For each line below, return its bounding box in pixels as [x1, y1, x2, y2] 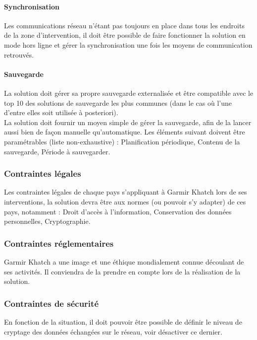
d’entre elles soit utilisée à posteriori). [4, 107, 118, 118]
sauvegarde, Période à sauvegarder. [4, 146, 110, 156]
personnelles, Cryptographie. [4, 216, 91, 226]
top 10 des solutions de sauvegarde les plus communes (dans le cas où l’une [4, 97, 232, 108]
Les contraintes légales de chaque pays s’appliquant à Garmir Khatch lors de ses [4, 187, 247, 197]
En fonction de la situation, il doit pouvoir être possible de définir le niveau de [4, 316, 242, 327]
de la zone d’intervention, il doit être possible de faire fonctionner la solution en [4, 30, 246, 40]
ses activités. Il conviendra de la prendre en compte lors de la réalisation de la [4, 266, 241, 276]
